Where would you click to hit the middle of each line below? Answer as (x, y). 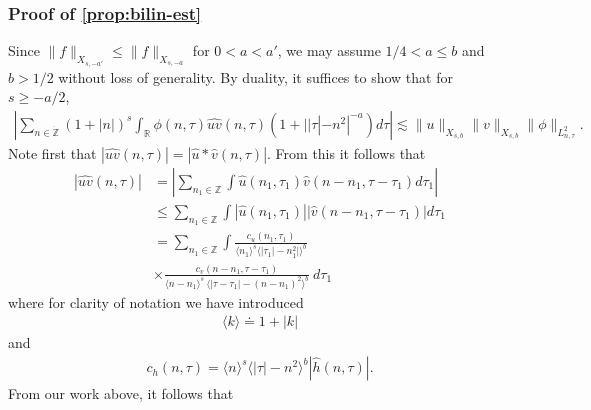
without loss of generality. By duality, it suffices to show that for (255, 76)
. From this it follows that (346, 152)
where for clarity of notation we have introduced (156, 301)
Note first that (52, 152)
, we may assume (329, 50)
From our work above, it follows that (121, 393)
